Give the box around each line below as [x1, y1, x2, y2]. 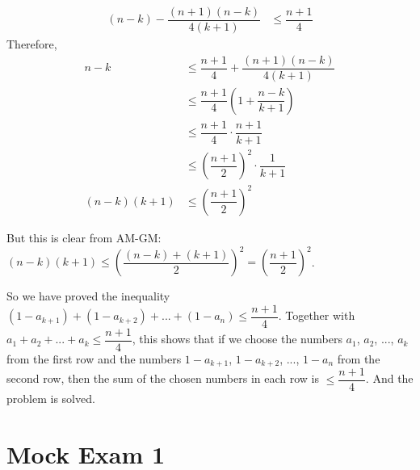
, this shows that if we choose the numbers [132, 330, 342, 347]
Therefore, [6, 36, 57, 52]
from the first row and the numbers [6, 350, 182, 367]
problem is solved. [6, 390, 95, 407]
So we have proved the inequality [6, 287, 170, 304]
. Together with [278, 307, 355, 324]
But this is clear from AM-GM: [6, 229, 162, 245]
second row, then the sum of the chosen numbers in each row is [6, 370, 320, 387]
